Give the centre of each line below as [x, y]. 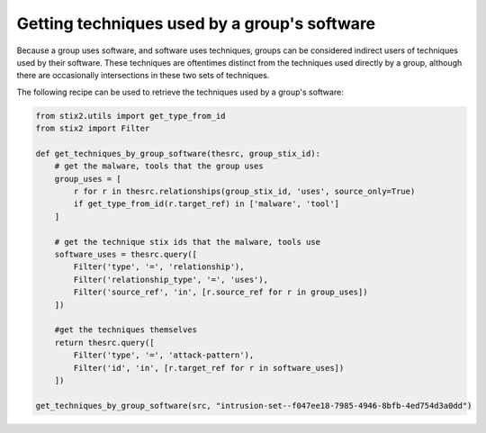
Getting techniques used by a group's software [196, 23]
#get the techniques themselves [126, 330]
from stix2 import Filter [93, 129]
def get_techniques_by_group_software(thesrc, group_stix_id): [178, 153]
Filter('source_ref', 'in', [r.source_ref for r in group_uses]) [220, 292]
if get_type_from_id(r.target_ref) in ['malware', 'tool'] [207, 204]
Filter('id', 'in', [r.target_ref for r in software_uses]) [209, 368]
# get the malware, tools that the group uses [159, 166]
